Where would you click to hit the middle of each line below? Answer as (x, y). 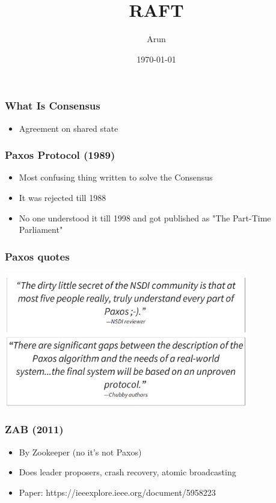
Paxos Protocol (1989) (60, 155)
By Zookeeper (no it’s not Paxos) (80, 452)
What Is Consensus (53, 106)
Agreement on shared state (69, 128)
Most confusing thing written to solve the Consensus (116, 177)
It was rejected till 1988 (63, 198)
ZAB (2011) (34, 429)
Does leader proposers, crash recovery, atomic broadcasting (127, 472)
